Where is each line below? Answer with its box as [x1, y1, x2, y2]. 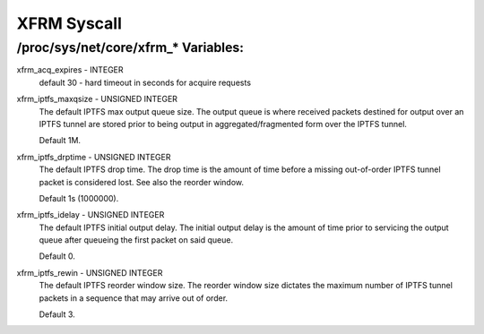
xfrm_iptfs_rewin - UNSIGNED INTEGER [16, 267, 163, 278]
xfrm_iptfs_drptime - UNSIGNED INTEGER [16, 151, 171, 162]
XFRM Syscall [16, 13, 123, 33]
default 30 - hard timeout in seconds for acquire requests [39, 77, 251, 88]
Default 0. [39, 251, 75, 261]
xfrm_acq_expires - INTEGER [16, 64, 125, 75]
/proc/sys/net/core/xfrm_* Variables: [16, 39, 245, 56]
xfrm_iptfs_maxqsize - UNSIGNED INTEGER [16, 94, 178, 105]
